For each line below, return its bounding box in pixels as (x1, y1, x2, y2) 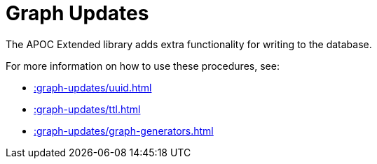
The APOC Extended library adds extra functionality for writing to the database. (6, 38, 372, 50)
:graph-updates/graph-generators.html (34, 124, 214, 137)
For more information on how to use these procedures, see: (6, 59, 280, 72)
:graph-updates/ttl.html (34, 103, 141, 115)
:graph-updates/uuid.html (34, 81, 152, 94)
